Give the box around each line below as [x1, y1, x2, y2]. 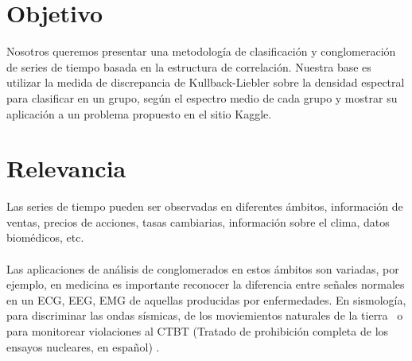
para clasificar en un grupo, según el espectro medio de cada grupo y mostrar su [6, 89, 398, 106]
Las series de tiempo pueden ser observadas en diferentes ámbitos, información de [6, 198, 403, 215]
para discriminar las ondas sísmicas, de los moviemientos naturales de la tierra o [6, 307, 403, 324]
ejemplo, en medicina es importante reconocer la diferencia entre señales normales [6, 276, 405, 293]
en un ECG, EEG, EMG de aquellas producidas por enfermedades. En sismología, [6, 291, 406, 308]
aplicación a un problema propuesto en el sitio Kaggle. [6, 105, 272, 122]
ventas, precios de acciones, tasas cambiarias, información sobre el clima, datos [6, 213, 390, 230]
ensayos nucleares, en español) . [6, 338, 160, 355]
